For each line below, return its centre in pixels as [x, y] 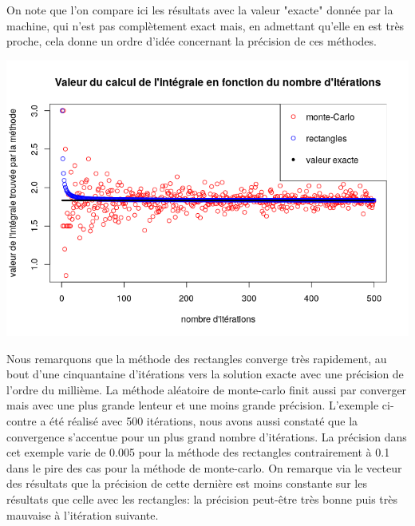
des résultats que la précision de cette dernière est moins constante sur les [187, 483]
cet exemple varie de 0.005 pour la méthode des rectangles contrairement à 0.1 [198, 452]
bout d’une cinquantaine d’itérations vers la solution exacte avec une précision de [205, 374]
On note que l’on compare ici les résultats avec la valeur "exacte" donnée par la [200, 10]
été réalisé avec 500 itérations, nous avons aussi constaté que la [204, 420]
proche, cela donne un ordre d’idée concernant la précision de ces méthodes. [192, 41]
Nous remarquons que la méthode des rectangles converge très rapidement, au [197, 358]
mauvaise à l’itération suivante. [83, 514]
